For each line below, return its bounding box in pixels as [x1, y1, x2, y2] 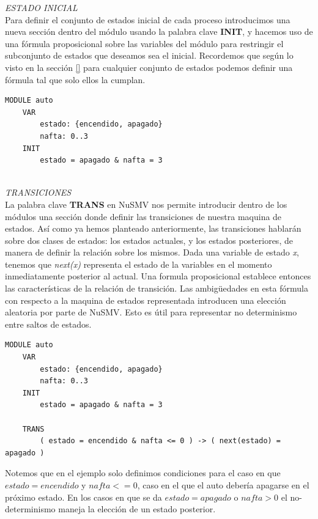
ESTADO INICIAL [5, 1, 78, 13]
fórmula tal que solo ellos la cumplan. [5, 73, 146, 86]
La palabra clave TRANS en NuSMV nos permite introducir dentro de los [5, 197, 287, 210]
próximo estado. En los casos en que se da [5, 490, 162, 503]
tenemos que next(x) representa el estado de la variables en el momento [5, 257, 272, 270]
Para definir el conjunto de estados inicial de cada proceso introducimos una [5, 13, 290, 26]
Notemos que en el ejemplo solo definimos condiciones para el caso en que [5, 466, 281, 479]
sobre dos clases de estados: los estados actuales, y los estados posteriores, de [5, 234, 293, 246]
